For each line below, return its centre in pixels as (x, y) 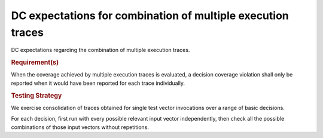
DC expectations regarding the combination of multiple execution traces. (100, 50)
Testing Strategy (36, 96)
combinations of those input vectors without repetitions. (80, 127)
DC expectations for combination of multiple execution (150, 16)
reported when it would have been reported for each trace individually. (98, 83)
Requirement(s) (35, 63)
